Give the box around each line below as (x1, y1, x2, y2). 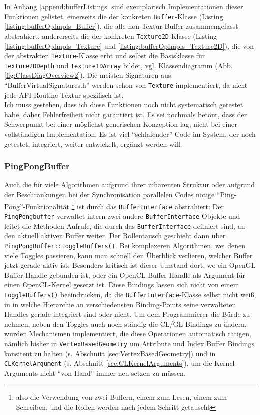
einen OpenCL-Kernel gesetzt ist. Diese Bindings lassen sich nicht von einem (4, 279, 239, 290)
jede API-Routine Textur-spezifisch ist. (4, 89, 124, 100)
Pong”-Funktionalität (4, 201, 69, 211)
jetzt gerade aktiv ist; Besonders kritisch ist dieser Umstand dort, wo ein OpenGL (4, 260, 256, 270)
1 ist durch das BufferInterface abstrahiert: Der (71, 199, 224, 211)
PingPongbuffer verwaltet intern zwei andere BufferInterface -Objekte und (4, 210, 240, 221)
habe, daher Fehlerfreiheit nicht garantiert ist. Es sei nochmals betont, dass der (4, 109, 247, 119)
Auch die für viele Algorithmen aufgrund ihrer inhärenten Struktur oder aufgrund (4, 179, 255, 190)
